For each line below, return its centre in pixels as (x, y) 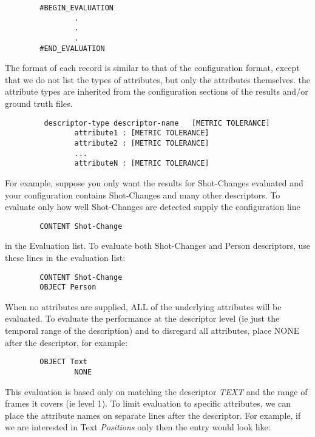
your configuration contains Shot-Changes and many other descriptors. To (143, 195)
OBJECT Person (68, 287)
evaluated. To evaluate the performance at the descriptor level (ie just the (142, 318)
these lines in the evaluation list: (65, 257)
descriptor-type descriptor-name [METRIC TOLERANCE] (157, 123)
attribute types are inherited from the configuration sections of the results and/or (157, 91)
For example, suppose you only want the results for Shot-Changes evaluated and (154, 182)
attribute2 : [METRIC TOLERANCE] (142, 143)
